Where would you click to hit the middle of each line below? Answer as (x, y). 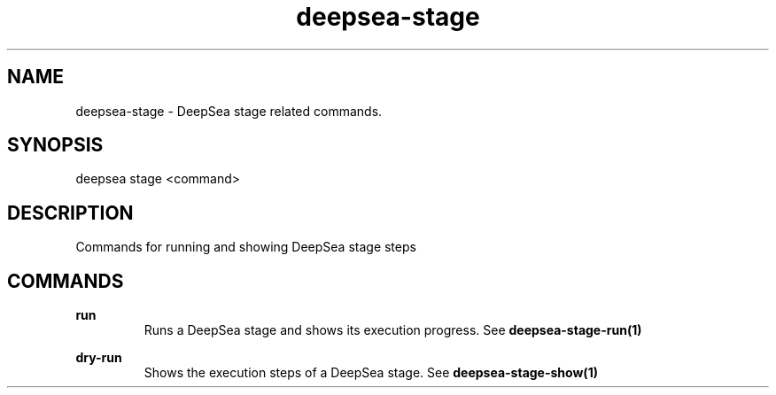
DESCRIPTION (70, 213)
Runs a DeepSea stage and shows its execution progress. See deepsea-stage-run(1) (393, 330)
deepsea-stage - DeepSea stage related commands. (229, 111)
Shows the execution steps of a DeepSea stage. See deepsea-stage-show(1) (371, 373)
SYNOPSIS (55, 145)
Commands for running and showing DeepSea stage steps (246, 247)
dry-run (99, 358)
